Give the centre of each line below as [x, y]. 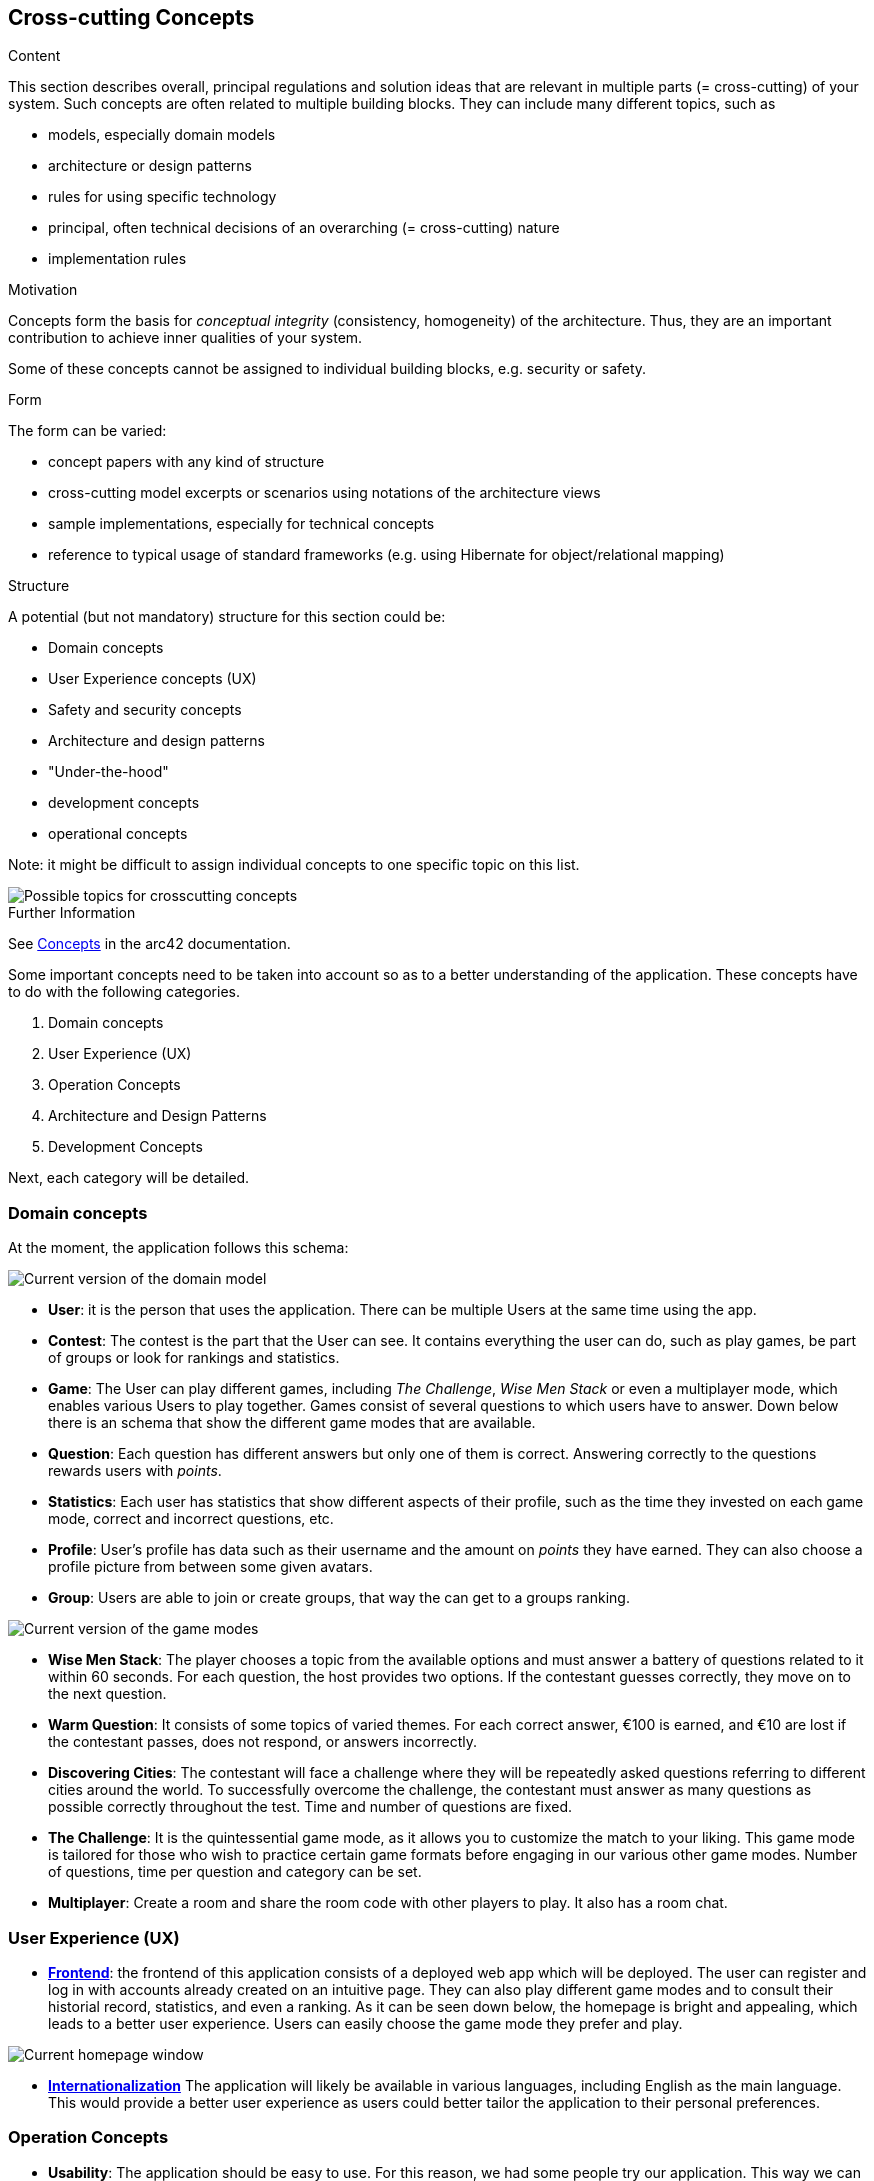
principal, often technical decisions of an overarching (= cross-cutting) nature [304, 228]
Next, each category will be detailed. [129, 1178]
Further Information [72, 913]
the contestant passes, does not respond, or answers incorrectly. [262, 1742]
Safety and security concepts [145, 710]
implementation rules [117, 259]
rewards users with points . [135, 1471]
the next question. [107, 1694]
